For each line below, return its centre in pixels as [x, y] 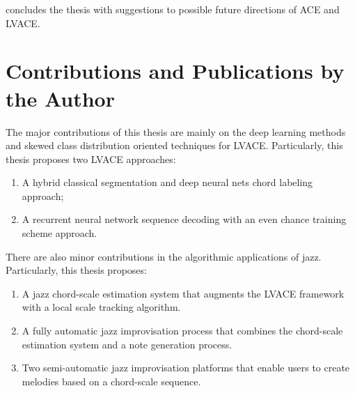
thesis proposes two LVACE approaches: [91, 159]
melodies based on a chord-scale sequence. [111, 381]
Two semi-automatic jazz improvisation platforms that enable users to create [186, 368]
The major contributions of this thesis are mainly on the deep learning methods [176, 131]
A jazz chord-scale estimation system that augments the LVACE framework [183, 293]
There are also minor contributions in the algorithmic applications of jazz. [164, 256]
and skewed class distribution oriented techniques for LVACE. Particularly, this [174, 145]
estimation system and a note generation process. [127, 344]
